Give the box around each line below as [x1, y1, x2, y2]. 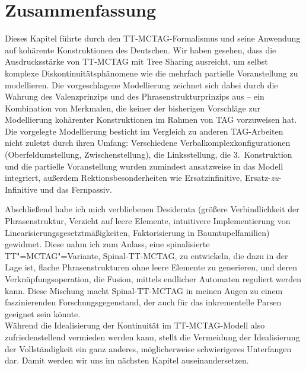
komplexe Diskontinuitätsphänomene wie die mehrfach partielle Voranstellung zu [5, 66, 298, 79]
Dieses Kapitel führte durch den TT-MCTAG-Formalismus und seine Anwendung [5, 32, 301, 44]
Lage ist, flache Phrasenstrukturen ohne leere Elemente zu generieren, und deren [5, 261, 298, 273]
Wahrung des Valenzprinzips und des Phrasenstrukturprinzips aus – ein [5, 90, 264, 103]
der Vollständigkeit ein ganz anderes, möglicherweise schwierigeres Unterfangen [5, 342, 292, 355]
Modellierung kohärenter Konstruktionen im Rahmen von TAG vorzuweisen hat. [5, 113, 297, 126]
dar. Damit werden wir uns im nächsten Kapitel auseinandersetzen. [5, 354, 249, 366]
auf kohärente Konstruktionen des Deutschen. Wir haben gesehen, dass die [5, 43, 276, 56]
